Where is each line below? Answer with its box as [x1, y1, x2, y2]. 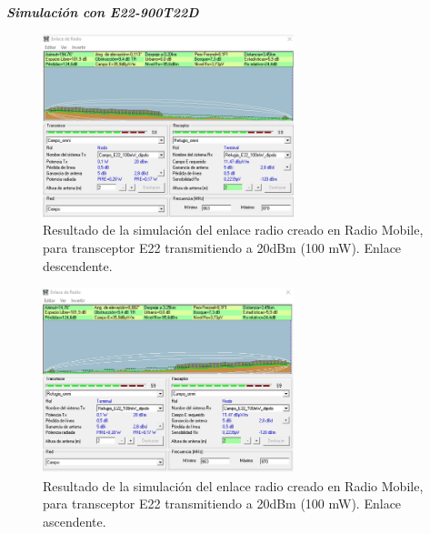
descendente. [43, 256, 113, 275]
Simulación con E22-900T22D [6, 3, 199, 21]
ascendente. [43, 511, 106, 530]
